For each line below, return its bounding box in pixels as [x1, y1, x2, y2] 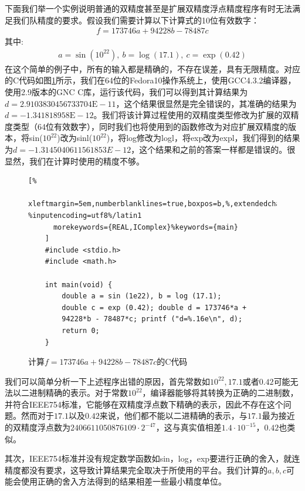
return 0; [62, 326, 100, 335]
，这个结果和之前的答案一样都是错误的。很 [131, 143, 296, 155]
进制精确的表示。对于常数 [29, 386, 128, 399]
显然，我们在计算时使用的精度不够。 [5, 154, 144, 167]
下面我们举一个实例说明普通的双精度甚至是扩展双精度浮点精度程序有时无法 [5, 2, 292, 14]
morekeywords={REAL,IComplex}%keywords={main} [53, 223, 238, 231]
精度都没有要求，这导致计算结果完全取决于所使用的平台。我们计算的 [5, 463, 267, 476]
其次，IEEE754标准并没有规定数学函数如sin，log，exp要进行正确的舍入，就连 [5, 452, 300, 465]
